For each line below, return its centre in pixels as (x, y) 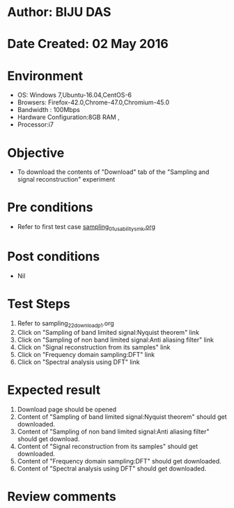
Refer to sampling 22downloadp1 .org (66, 324)
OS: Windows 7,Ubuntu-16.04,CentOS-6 (75, 95)
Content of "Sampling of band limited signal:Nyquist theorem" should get (122, 416)
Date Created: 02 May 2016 (88, 44)
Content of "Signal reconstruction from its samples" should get (108, 446)
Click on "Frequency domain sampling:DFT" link (86, 354)
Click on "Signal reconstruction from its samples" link (94, 347)
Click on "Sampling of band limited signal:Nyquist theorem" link (108, 332)
